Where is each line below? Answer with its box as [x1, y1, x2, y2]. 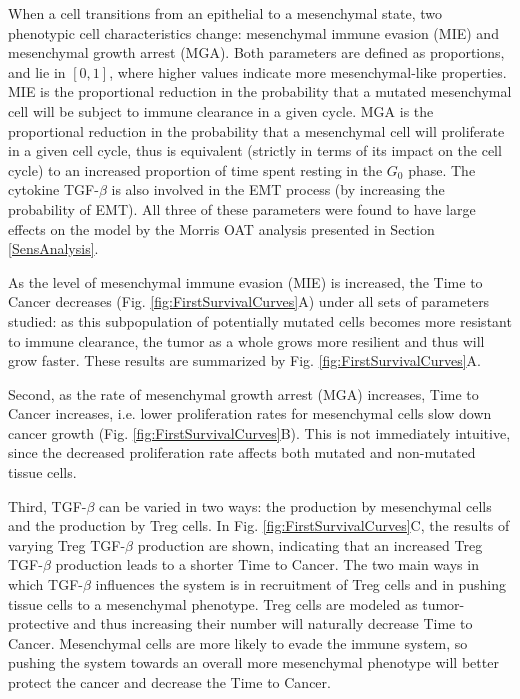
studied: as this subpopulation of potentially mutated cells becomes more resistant [8, 310, 512, 331]
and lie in [8, 61, 66, 82]
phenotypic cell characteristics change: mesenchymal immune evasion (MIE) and [8, 22, 499, 43]
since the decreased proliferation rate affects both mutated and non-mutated [8, 442, 476, 463]
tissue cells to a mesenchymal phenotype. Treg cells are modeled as [8, 593, 418, 614]
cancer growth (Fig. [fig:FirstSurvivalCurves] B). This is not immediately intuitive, [8, 422, 511, 443]
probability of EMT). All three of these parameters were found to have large [8, 198, 476, 219]
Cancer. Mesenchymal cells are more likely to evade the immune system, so [8, 632, 468, 653]
